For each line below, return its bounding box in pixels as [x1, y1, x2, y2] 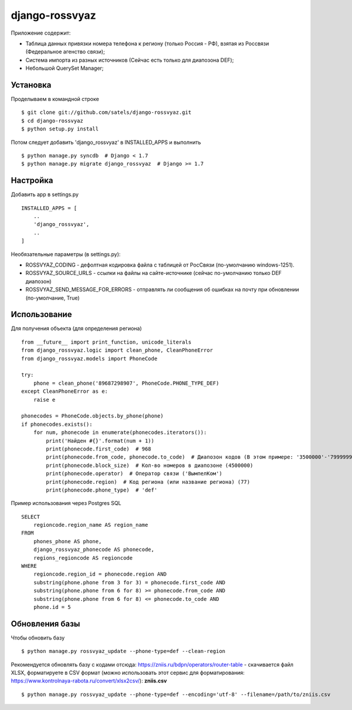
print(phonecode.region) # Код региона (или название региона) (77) [46, 479, 251, 485]
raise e [33, 396, 56, 403]
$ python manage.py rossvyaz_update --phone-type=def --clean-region [21, 648, 226, 655]
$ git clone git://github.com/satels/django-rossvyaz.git [21, 109, 192, 116]
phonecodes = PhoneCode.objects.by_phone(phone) [21, 413, 164, 419]
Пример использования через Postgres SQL [11, 500, 121, 507]
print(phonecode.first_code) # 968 [46, 445, 152, 452]
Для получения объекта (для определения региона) [11, 325, 142, 332]
